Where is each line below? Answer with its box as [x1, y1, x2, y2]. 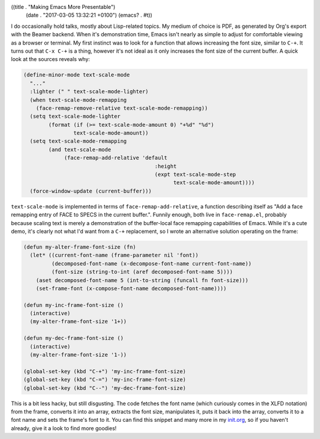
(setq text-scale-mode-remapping [30, 138, 127, 145]
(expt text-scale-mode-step [154, 171, 236, 178]
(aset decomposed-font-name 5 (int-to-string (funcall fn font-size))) [36, 277, 249, 284]
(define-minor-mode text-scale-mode [23, 72, 130, 78]
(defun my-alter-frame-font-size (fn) [23, 243, 136, 250]
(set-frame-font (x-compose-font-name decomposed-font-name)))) [36, 285, 227, 291]
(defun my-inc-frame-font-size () [23, 302, 124, 308]
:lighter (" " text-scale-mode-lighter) [30, 88, 149, 95]
